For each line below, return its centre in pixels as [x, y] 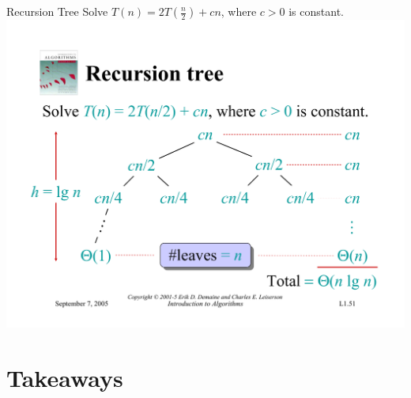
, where [239, 11]
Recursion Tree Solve [57, 11]
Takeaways [65, 378]
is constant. [316, 11]
